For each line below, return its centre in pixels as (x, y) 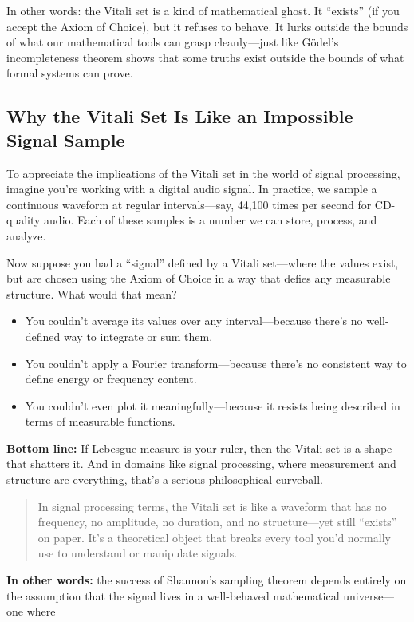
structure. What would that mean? (92, 293)
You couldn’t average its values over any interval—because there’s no (194, 321)
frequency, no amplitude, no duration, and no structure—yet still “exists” (217, 522)
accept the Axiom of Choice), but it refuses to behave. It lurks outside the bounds (207, 26)
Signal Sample (66, 139)
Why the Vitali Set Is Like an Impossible (180, 116)
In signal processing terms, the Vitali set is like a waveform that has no (212, 506)
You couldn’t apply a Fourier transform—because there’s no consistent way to (216, 363)
